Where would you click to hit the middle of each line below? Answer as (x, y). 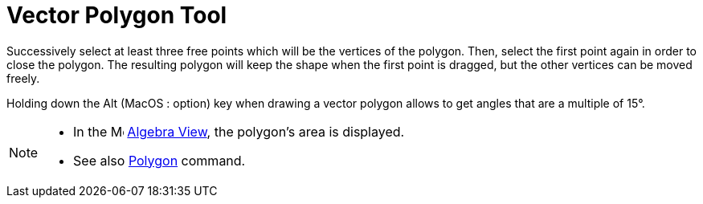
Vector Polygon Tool (117, 15)
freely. (23, 78)
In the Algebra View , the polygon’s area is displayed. (239, 131)
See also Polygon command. (159, 160)
